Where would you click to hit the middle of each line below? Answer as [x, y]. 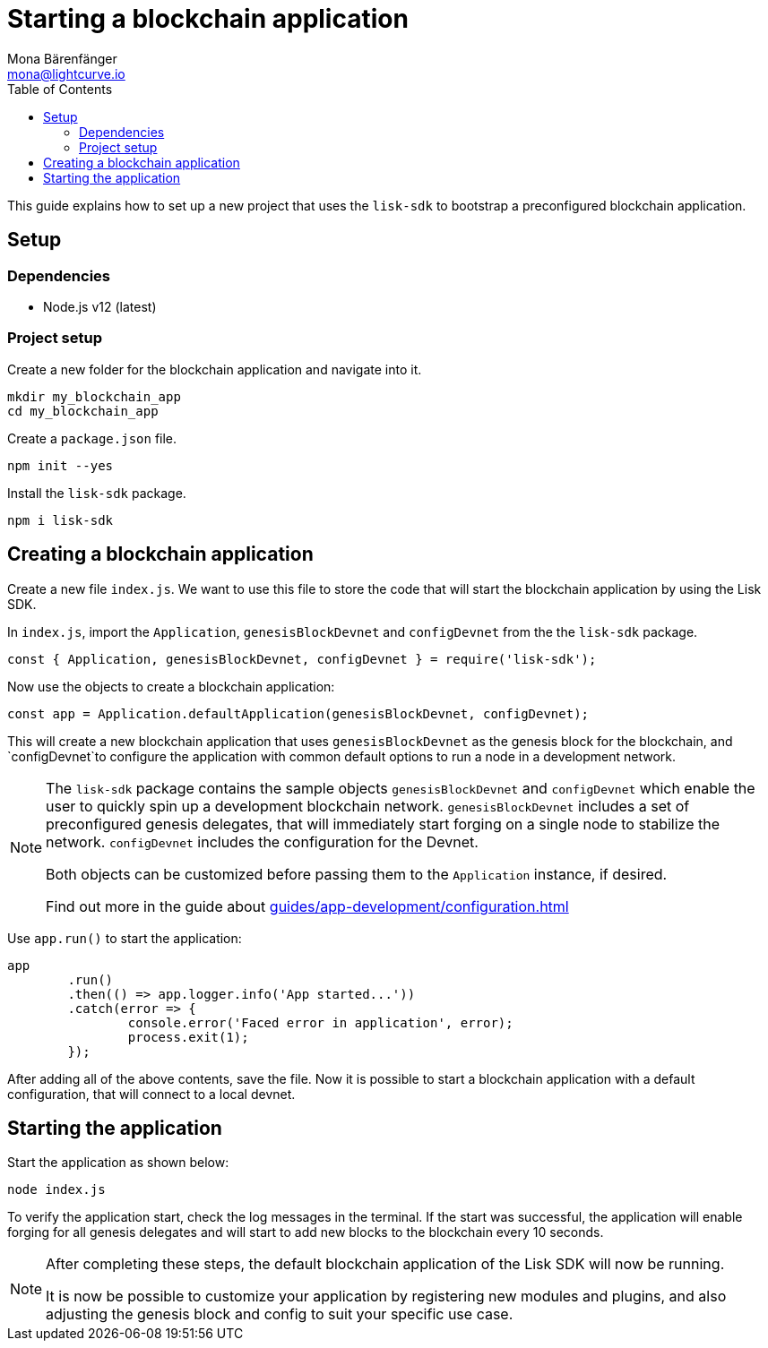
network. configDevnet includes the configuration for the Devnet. [262, 841]
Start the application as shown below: [118, 1163]
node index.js [56, 1190]
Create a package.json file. [92, 438]
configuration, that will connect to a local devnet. [151, 1094]
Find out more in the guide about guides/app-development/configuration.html [307, 906]
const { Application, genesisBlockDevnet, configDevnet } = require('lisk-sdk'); [302, 659]
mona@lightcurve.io [66, 73]
